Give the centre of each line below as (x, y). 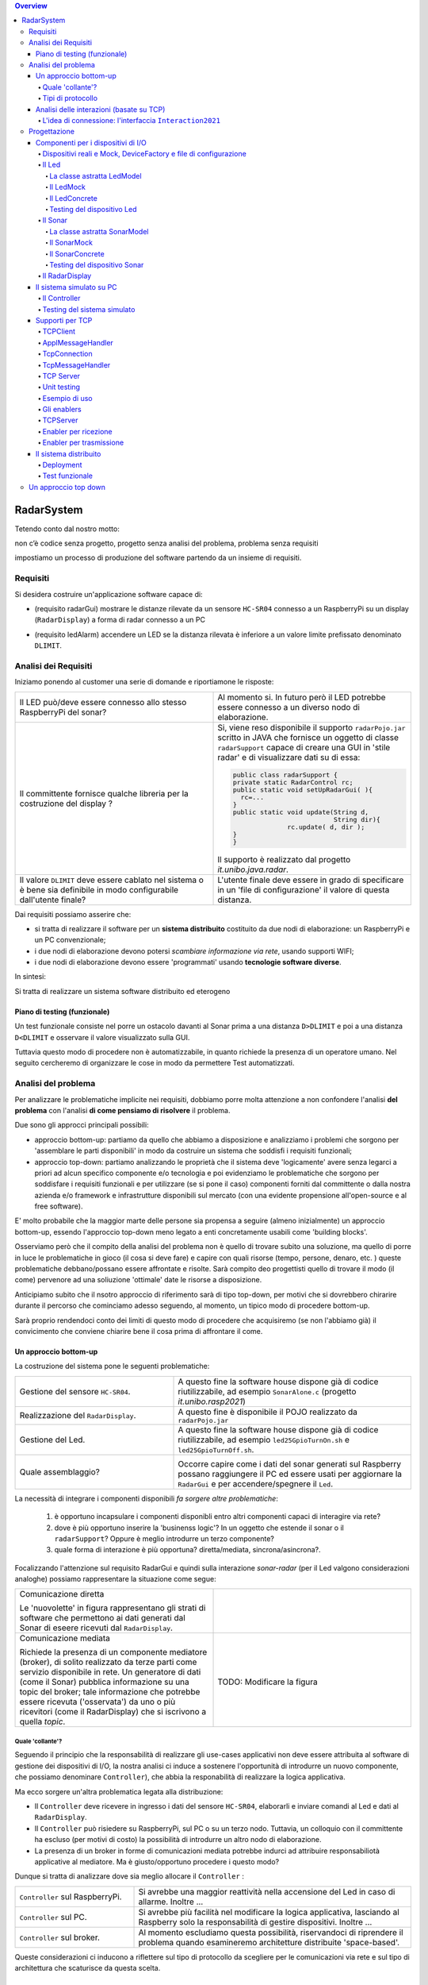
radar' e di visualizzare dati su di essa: (289, 757)
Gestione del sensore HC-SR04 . (75, 1391)
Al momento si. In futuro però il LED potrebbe (302, 697)
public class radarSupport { (285, 775)
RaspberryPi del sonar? (63, 712)
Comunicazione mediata (65, 1638)
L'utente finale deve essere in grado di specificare (311, 880)
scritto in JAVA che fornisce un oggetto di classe (308, 737)
